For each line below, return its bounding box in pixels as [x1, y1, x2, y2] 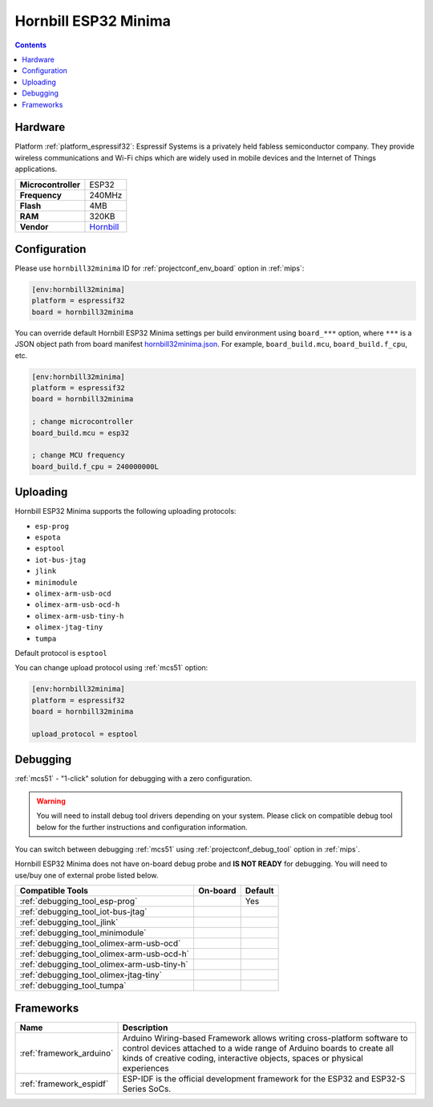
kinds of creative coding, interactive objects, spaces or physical [122, 1052, 364, 1064]
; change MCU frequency [31, 450, 126, 460]
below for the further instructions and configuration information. [36, 822, 248, 832]
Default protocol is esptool [14, 648, 107, 657]
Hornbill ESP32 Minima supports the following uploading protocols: [14, 507, 237, 516]
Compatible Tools [19, 885, 88, 897]
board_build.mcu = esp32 [31, 428, 130, 438]
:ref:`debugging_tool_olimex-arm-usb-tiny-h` [19, 959, 188, 971]
